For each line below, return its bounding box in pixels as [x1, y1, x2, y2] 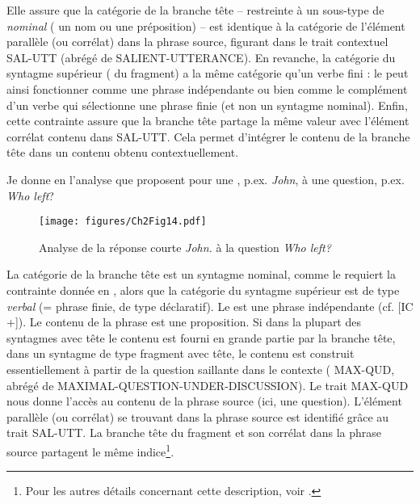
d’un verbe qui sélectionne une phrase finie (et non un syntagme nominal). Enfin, [6, 96, 408, 113]
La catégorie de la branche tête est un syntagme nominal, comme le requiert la [6, 266, 396, 283]
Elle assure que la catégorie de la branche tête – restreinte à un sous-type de [6, 2, 384, 18]
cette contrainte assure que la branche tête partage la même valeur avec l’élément [6, 112, 409, 129]
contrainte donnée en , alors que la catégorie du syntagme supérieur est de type [6, 281, 400, 298]
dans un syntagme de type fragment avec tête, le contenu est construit [6, 345, 355, 362]
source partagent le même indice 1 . [6, 440, 174, 460]
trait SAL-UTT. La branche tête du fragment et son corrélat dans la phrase [6, 424, 382, 441]
